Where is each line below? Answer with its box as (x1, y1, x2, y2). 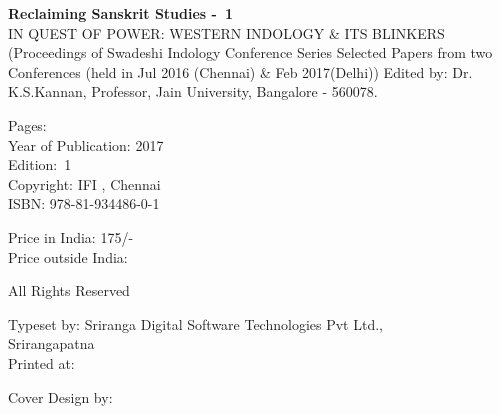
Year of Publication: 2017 (8, 134, 164, 155)
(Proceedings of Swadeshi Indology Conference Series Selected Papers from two (8, 42, 493, 63)
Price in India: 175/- (8, 226, 134, 247)
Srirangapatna (8, 333, 95, 354)
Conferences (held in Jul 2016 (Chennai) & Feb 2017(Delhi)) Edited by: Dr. (8, 61, 473, 82)
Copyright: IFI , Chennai (8, 173, 161, 194)
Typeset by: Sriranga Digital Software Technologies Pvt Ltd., (8, 313, 383, 334)
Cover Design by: (8, 386, 113, 407)
